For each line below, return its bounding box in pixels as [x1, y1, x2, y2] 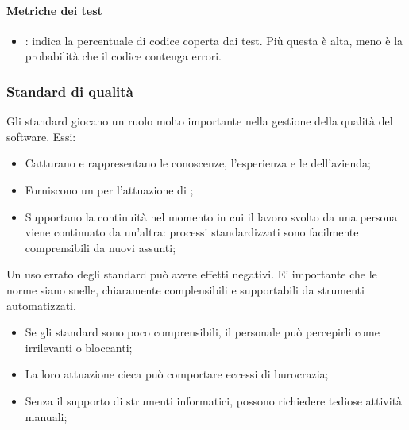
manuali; [25, 408, 68, 424]
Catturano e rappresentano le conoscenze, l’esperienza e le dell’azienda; [25, 155, 371, 171]
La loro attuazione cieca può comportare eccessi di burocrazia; [25, 366, 329, 382]
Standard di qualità [6, 81, 133, 101]
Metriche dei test [6, 2, 102, 18]
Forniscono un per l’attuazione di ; [25, 181, 194, 198]
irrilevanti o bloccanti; [25, 339, 133, 355]
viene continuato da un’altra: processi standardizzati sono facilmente [25, 224, 359, 240]
